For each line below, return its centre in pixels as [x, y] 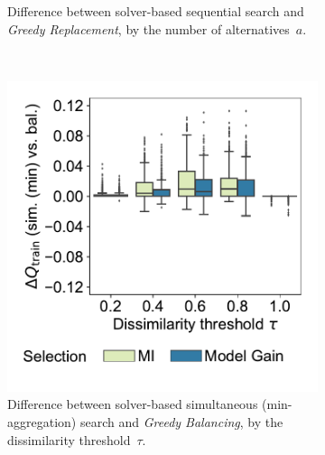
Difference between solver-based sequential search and [156, 11]
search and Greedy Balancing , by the [181, 421]
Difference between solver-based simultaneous [133, 404]
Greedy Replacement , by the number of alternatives [149, 28]
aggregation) [42, 421]
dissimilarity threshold [69, 439]
